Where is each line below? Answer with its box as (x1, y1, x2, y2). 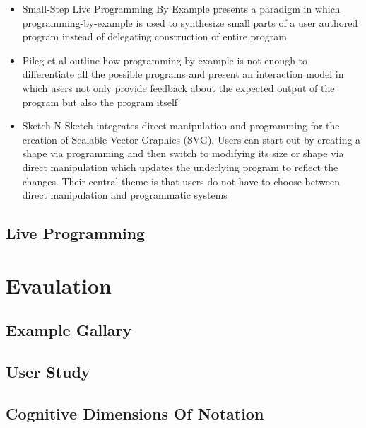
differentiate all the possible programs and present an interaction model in (22, 66, 344, 81)
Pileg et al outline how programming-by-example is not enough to (22, 52, 308, 67)
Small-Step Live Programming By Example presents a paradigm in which (22, 1, 341, 16)
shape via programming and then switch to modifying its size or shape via (22, 146, 344, 161)
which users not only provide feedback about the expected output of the (22, 80, 335, 95)
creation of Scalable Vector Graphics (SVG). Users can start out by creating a (22, 132, 361, 146)
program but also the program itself (22, 94, 178, 109)
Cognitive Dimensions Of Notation (6, 402, 264, 424)
